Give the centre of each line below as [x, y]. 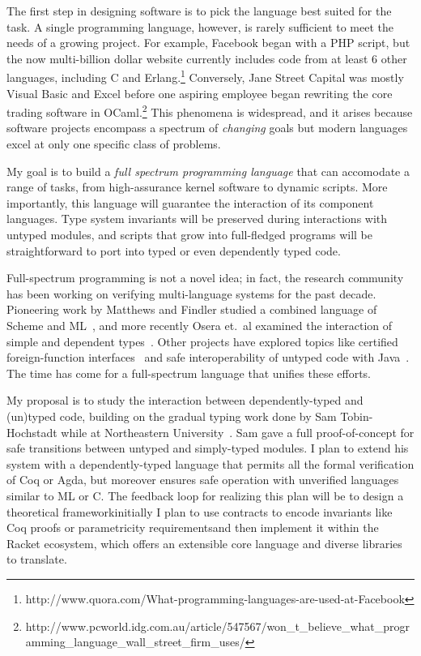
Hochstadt [32, 432]
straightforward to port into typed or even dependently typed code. [174, 250]
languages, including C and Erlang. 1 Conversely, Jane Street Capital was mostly [205, 76]
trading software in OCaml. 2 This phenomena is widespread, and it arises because [210, 111]
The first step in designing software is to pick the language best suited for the [199, 11]
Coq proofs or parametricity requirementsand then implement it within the [193, 527]
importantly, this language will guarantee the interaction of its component [190, 202]
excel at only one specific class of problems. [114, 144]
